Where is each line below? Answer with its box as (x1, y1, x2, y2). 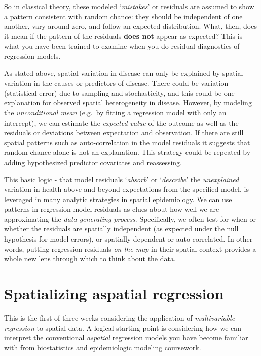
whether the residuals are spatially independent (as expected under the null (4, 223, 239, 234)
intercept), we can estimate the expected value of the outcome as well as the (4, 117, 239, 128)
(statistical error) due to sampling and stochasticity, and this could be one (4, 87, 235, 98)
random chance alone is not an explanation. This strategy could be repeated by (4, 147, 251, 157)
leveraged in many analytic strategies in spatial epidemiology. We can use (4, 193, 232, 204)
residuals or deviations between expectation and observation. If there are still (4, 127, 244, 138)
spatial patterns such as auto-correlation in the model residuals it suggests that (4, 137, 250, 147)
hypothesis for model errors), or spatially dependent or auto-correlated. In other (4, 233, 253, 244)
